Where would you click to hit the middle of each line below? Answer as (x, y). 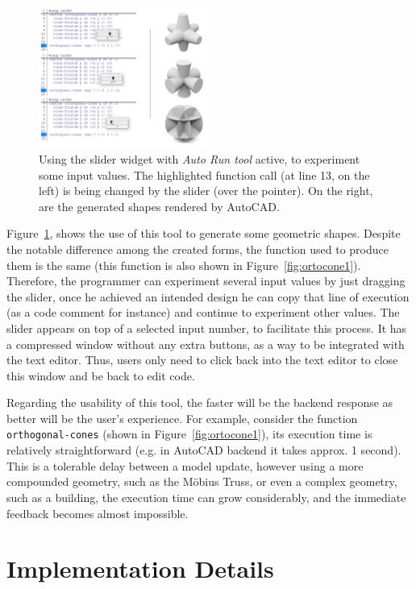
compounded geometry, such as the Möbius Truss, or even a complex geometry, (202, 481)
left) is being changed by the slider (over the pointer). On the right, (206, 191)
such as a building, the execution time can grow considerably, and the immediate (206, 497)
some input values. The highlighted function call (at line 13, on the (204, 174)
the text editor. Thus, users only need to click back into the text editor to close (202, 360)
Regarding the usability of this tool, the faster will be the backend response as (200, 402)
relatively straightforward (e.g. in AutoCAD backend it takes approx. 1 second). (204, 450)
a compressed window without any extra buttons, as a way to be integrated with (206, 344)
